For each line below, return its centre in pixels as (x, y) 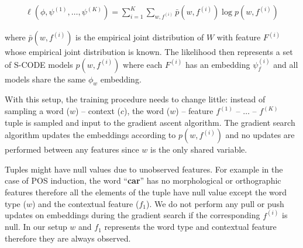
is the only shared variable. (199, 149)
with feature (239, 37)
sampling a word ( (37, 111)
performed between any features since (72, 149)
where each (143, 64)
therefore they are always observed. (68, 238)
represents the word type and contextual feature (190, 227)
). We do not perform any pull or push (215, 203)
